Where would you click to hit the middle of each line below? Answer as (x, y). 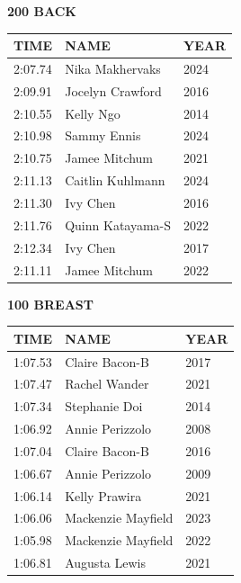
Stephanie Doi (104, 406)
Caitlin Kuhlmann (115, 180)
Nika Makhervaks (113, 68)
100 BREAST (50, 304)
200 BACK (42, 11)
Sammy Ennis (103, 135)
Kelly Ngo (93, 113)
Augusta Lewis (105, 563)
